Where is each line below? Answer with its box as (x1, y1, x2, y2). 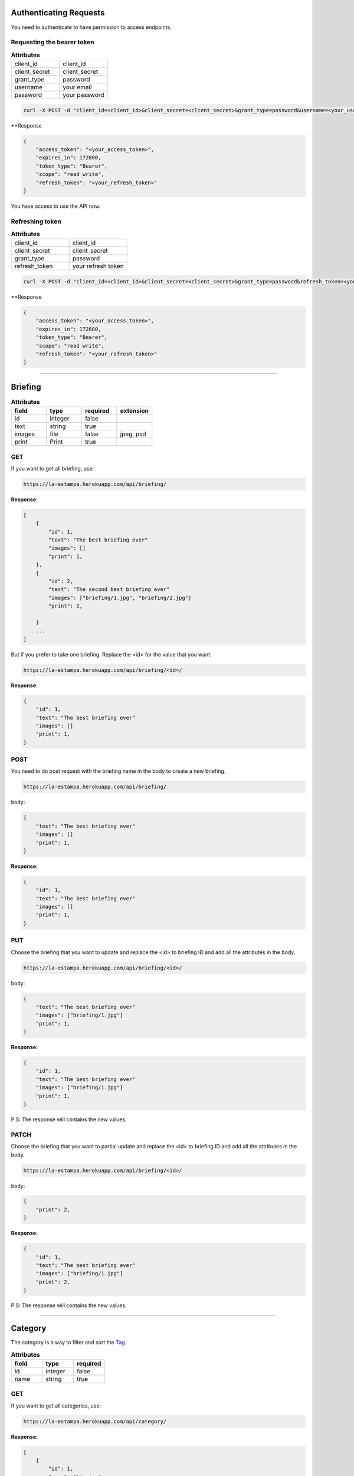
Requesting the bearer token (11, 38, 94, 47)
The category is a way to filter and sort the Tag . (11, 1339, 127, 1346)
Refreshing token (11, 217, 61, 226)
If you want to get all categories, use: (11, 1402, 101, 1409)
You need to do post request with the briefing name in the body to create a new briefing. (11, 768, 226, 775)
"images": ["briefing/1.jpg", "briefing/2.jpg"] (48, 594, 192, 601)
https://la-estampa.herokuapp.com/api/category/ (23, 1418, 167, 1425)
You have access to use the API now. (11, 203, 101, 210)
